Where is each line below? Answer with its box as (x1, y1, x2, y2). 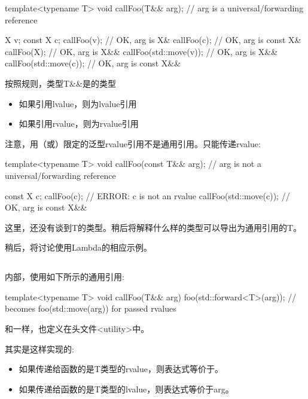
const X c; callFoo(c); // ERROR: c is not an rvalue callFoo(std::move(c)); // (5, 189, 290, 202)
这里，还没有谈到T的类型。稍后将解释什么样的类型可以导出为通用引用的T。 (5, 221, 302, 233)
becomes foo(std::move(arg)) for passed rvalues (5, 302, 176, 315)
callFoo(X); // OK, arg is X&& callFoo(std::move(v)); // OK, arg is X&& (5, 45, 278, 57)
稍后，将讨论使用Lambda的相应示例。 (5, 241, 152, 254)
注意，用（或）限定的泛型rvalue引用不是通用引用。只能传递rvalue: (5, 137, 261, 150)
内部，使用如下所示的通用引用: (5, 270, 124, 283)
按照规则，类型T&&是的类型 (5, 77, 116, 89)
